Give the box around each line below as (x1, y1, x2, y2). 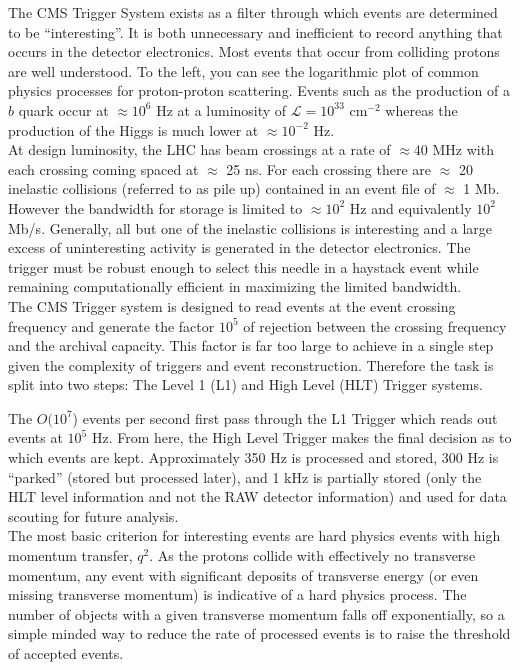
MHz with (432, 139, 494, 160)
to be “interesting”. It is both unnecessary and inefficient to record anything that (8, 21, 503, 42)
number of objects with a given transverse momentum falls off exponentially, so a (8, 603, 505, 624)
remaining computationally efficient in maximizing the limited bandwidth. (8, 276, 462, 297)
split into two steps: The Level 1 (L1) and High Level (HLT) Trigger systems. (8, 374, 483, 395)
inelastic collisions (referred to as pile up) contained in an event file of (8, 178, 436, 199)
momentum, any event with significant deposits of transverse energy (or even (8, 564, 479, 585)
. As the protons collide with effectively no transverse (149, 545, 476, 566)
